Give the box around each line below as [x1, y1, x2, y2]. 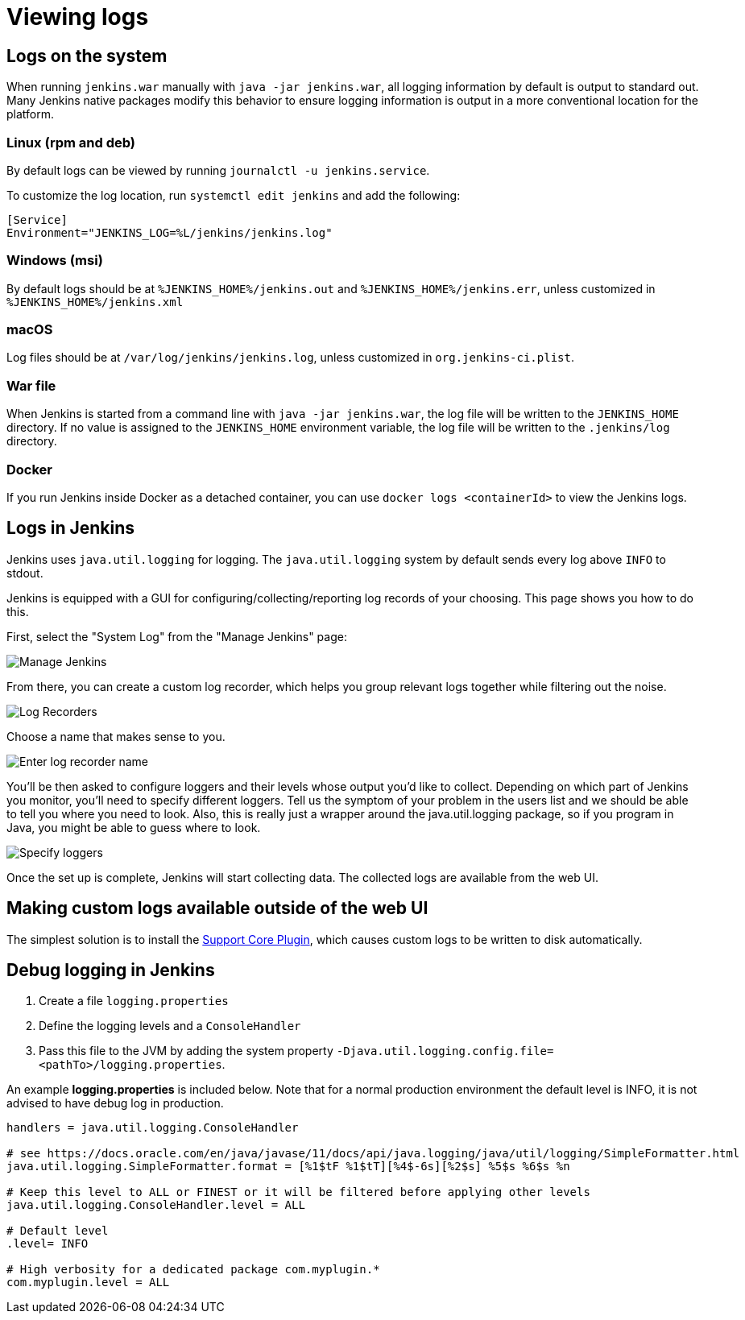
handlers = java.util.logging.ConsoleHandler [6, 1121, 299, 1135]
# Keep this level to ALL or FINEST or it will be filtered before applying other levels [6, 1186, 590, 1199]
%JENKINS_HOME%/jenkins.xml [6, 295, 184, 308]
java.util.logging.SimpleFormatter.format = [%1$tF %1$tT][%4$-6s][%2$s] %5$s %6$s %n [6, 1160, 570, 1173]
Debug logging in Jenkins [6, 960, 215, 981]
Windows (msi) [6, 252, 103, 269]
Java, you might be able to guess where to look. [6, 820, 261, 834]
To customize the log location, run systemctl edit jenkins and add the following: [6, 188, 461, 202]
